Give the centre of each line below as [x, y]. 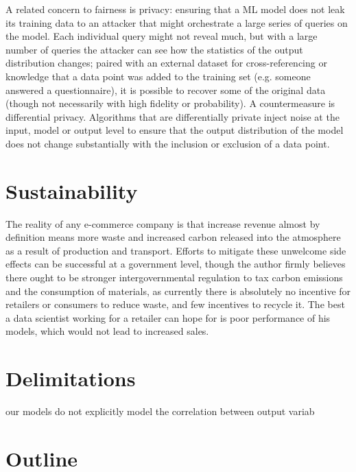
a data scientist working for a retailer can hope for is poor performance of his [168, 317]
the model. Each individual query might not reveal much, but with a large [162, 36]
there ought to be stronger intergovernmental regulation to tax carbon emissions [174, 278]
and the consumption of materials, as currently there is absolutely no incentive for [178, 291]
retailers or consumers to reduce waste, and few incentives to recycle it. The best [175, 304]
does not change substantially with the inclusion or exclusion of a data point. [168, 143]
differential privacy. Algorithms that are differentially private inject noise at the [173, 116]
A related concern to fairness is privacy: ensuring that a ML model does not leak [175, 9]
